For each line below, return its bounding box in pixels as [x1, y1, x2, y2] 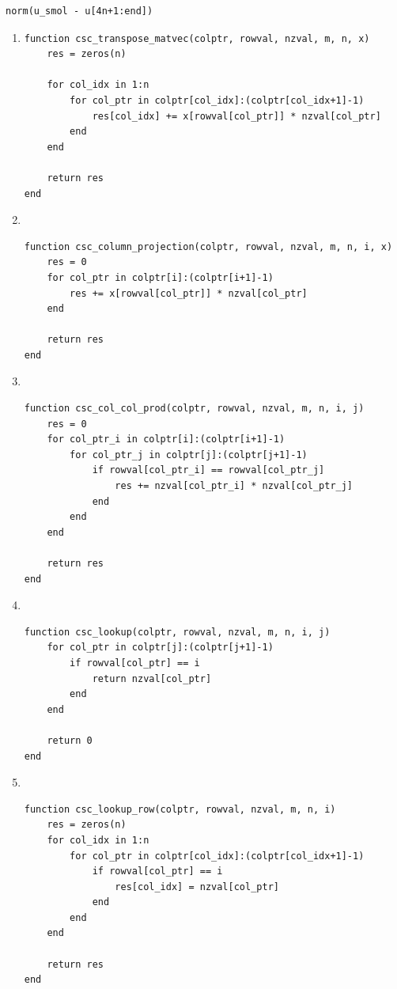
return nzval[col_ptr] [92, 673, 212, 684]
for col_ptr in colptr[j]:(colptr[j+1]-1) [47, 642, 274, 654]
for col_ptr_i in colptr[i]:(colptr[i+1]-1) [47, 434, 285, 445]
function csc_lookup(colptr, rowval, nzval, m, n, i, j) [24, 626, 331, 638]
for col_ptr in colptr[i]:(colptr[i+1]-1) [47, 271, 274, 283]
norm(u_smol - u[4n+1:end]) [6, 6, 153, 17]
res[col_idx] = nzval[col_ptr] [115, 881, 279, 892]
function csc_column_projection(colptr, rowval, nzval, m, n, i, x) [24, 241, 393, 252]
